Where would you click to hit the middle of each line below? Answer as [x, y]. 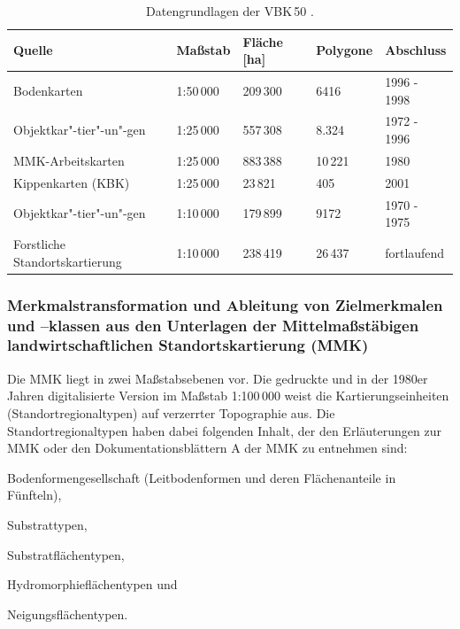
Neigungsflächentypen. [68, 613]
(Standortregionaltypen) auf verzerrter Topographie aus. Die [171, 412]
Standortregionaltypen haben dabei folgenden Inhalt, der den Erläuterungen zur [224, 430]
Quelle [33, 50]
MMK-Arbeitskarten [69, 160]
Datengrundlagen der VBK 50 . [230, 11]
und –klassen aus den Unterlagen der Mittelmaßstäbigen [213, 325]
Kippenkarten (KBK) [72, 182]
